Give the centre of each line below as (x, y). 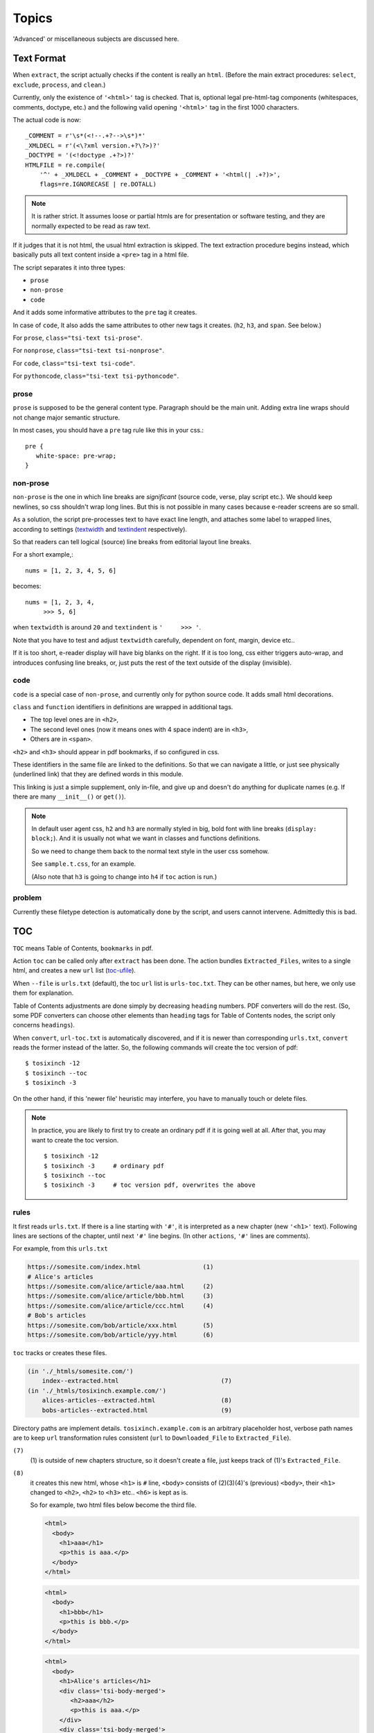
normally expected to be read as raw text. (91, 226)
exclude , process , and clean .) (59, 85)
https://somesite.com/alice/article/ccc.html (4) (121, 1306)
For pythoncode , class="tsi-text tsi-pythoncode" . (96, 376)
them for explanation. (43, 993)
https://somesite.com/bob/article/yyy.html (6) (121, 1335)
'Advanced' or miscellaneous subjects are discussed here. (96, 39)
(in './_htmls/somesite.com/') (81, 1371)
